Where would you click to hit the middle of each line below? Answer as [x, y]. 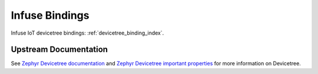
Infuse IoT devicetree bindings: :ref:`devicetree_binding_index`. [87, 33]
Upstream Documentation [59, 50]
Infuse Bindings [50, 15]
